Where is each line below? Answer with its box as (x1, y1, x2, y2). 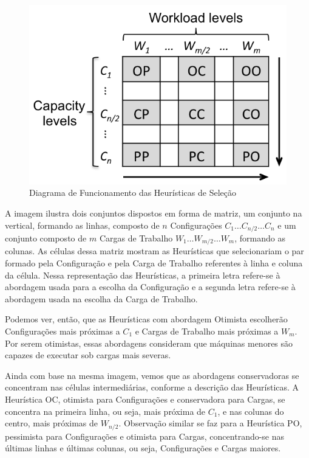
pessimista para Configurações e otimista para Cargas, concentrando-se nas (5, 429, 285, 442)
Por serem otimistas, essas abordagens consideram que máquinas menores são (5, 336, 293, 349)
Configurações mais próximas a (5, 325, 120, 337)
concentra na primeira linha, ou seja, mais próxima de (5, 404, 206, 417)
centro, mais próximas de (5, 417, 98, 429)
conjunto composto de (5, 231, 87, 244)
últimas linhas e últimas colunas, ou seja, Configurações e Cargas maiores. (5, 442, 281, 454)
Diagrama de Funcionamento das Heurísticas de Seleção (29, 186, 236, 199)
